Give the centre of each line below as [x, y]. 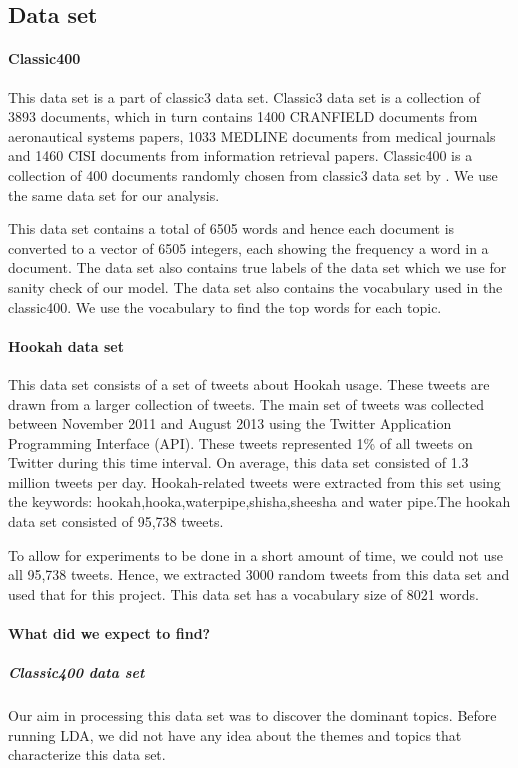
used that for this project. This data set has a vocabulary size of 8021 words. [243, 593]
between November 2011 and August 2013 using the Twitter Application [230, 423]
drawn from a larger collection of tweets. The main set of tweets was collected [246, 403]
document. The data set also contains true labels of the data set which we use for [257, 267]
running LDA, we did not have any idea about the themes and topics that [235, 734]
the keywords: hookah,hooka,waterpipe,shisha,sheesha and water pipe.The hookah [259, 501]
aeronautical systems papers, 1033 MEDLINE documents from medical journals [252, 135]
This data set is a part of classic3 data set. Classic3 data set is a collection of [244, 96]
